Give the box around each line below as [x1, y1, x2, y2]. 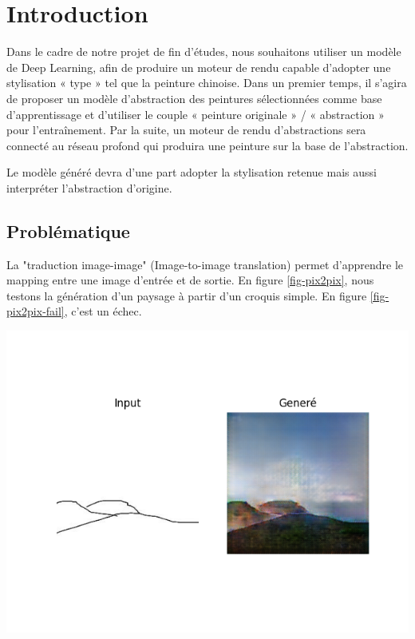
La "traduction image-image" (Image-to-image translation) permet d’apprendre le [6, 256, 404, 272]
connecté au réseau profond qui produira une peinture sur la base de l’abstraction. [6, 137, 409, 153]
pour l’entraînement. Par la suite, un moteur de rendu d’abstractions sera [6, 121, 366, 138]
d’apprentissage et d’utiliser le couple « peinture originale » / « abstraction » [6, 105, 385, 122]
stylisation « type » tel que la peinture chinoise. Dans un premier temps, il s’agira [6, 74, 407, 91]
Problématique [6, 218, 130, 243]
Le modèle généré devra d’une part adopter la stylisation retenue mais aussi [6, 164, 377, 181]
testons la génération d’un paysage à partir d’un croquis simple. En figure [6, 287, 367, 304]
